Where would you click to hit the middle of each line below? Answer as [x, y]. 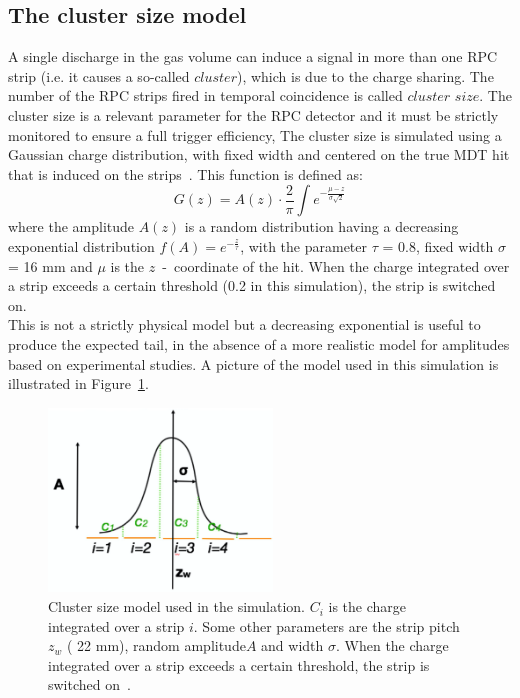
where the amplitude [71, 226]
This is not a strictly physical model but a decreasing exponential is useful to [244, 324]
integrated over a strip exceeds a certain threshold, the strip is [239, 664]
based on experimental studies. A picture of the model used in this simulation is [253, 363]
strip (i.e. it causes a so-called [99, 75]
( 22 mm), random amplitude [156, 645]
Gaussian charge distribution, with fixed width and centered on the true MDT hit [259, 154]
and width [292, 645]
